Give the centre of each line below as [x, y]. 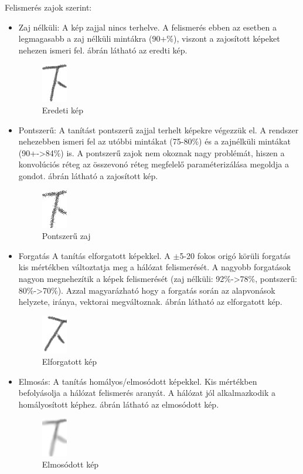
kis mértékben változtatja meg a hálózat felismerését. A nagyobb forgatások [155, 267]
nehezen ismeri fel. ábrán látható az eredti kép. [103, 50]
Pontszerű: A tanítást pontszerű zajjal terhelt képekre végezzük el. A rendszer [159, 130]
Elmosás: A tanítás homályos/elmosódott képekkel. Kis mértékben [138, 381]
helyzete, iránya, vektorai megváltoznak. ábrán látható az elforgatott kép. [150, 302]
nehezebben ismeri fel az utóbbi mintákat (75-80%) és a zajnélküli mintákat [154, 141]
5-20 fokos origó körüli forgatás [235, 255]
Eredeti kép [63, 110]
